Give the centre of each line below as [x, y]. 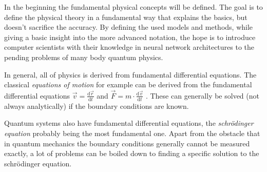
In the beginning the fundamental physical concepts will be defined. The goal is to [133, 7]
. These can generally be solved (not [202, 95]
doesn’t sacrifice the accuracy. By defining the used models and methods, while [129, 27]
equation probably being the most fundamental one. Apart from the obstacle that [132, 133]
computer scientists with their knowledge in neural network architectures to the [129, 47]
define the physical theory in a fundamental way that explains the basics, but [126, 17]
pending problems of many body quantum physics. [84, 57]
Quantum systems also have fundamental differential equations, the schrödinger [129, 123]
